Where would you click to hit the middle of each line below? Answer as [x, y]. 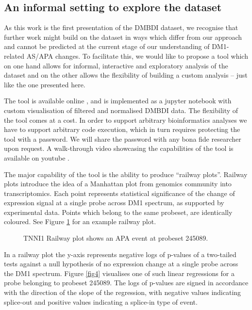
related [14, 56]
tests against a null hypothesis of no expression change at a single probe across [121, 264]
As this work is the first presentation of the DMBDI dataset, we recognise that [121, 27]
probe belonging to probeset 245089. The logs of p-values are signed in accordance [126, 283]
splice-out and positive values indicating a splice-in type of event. [101, 302]
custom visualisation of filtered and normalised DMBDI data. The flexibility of [121, 110]
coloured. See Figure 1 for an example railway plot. [80, 221]
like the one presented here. [45, 84]
